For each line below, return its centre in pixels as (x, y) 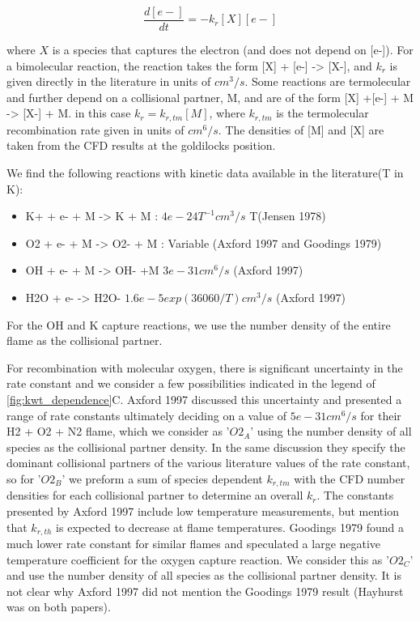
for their (381, 415)
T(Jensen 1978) (288, 216)
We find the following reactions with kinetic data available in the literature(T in (205, 173)
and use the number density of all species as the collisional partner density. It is (204, 575)
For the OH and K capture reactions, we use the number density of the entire (199, 324)
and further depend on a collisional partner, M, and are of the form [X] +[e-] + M (210, 97)
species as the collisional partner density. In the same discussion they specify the (206, 447)
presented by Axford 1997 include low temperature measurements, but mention (203, 511)
